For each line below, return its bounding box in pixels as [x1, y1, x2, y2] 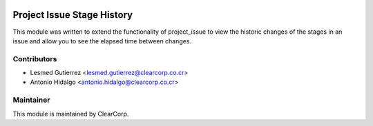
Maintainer [12, 95, 50, 105]
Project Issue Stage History [12, 9, 133, 21]
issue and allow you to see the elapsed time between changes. [12, 36, 192, 45]
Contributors [12, 54, 57, 63]
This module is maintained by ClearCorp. [12, 109, 129, 118]
